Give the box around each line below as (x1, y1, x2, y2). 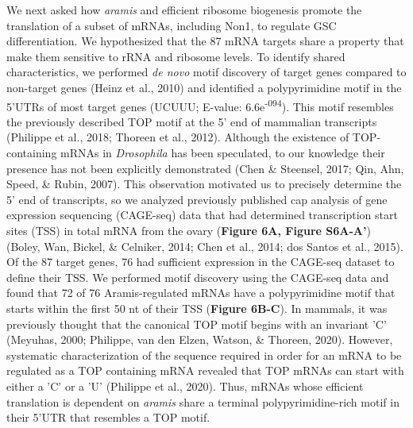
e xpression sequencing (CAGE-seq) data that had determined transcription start (6, 206, 398, 223)
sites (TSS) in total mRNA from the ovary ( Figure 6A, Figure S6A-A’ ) (6, 222, 371, 238)
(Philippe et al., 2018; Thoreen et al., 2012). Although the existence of (6, 129, 349, 145)
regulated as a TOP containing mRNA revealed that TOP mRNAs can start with (6, 362, 404, 379)
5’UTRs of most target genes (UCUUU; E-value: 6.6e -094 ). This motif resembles (6, 95, 394, 114)
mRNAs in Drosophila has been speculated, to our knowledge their (60, 145, 385, 160)
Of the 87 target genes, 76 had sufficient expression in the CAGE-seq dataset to (6, 253, 395, 270)
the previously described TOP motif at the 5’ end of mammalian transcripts (6, 113, 377, 129)
